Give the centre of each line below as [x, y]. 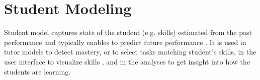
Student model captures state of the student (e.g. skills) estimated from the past [128, 32]
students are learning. [37, 71]
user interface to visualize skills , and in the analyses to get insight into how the [127, 61]
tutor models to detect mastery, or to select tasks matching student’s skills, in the [130, 52]
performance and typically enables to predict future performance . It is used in [125, 42]
